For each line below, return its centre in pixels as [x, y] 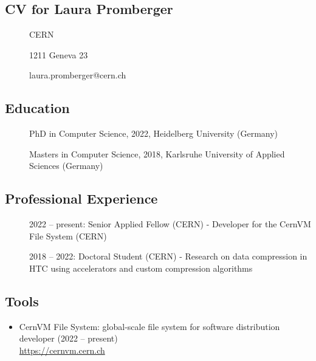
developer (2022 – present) [68, 338]
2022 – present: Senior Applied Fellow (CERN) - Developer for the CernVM [170, 224]
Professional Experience [81, 198]
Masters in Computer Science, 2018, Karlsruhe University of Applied [157, 153]
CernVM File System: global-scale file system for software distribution [149, 326]
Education [37, 108]
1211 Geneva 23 [59, 54]
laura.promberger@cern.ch [78, 75]
